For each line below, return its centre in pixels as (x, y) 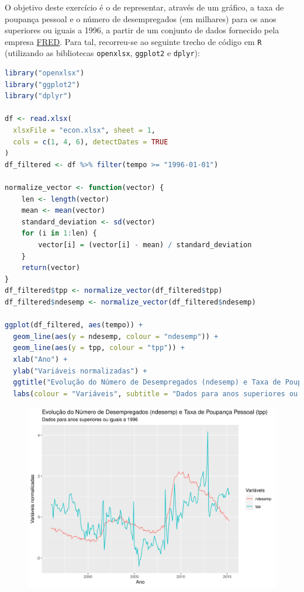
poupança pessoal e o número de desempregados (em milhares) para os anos (141, 18)
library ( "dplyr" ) (38, 96)
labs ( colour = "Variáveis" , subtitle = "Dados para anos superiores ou (156, 394)
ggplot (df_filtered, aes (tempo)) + (74, 325)
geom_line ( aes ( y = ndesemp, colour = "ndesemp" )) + (116, 336)
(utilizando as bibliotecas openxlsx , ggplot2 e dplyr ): (102, 53)
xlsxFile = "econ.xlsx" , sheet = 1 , (84, 131)
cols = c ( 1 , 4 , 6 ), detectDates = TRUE (91, 142)
